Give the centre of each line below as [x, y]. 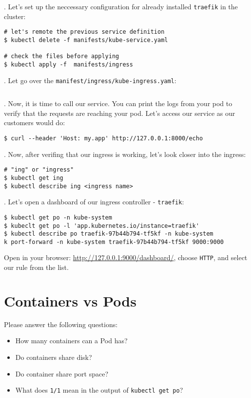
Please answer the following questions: [61, 324]
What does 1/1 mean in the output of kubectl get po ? [99, 390]
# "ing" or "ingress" [39, 170]
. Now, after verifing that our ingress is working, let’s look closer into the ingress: [125, 154]
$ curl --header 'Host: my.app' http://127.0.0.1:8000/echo [104, 138]
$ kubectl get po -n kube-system [58, 217]
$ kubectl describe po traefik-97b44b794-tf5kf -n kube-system [109, 234]
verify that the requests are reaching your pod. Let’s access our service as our [120, 113]
